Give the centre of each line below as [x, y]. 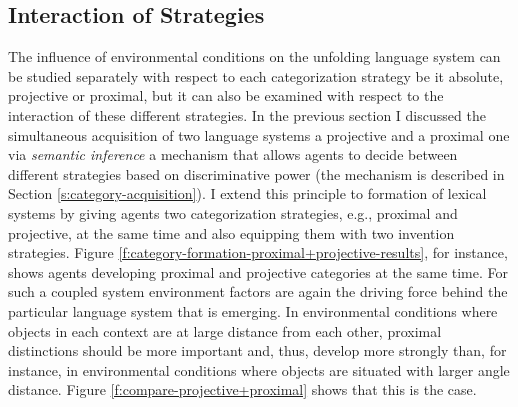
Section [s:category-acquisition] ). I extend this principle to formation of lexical [247, 193]
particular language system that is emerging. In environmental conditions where [253, 310]
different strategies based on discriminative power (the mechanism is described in [256, 173]
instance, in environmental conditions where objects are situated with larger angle [259, 369]
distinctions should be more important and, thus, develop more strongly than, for [257, 350]
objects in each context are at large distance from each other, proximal [225, 330]
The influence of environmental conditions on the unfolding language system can [254, 56]
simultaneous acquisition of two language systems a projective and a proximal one [259, 134]
